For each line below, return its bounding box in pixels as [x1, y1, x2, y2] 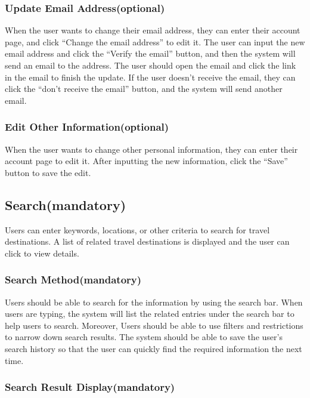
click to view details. [5, 246, 79, 259]
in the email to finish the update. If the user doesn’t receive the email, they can [5, 70, 296, 83]
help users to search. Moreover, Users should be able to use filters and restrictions [5, 319, 303, 331]
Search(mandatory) [5, 195, 126, 214]
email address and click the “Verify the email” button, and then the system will [5, 47, 296, 60]
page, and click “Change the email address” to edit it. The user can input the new [5, 35, 305, 48]
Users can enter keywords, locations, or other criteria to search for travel [5, 223, 270, 236]
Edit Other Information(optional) [5, 119, 169, 134]
